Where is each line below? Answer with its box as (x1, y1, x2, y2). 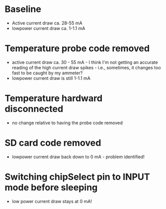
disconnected (4, 103, 63, 115)
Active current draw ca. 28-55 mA (11, 20, 83, 26)
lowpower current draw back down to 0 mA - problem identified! (11, 154, 145, 160)
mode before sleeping (4, 182, 98, 193)
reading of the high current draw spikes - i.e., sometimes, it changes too (11, 64, 161, 70)
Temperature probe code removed (4, 43, 150, 54)
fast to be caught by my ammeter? (11, 70, 83, 76)
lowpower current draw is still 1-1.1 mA (11, 75, 90, 81)
